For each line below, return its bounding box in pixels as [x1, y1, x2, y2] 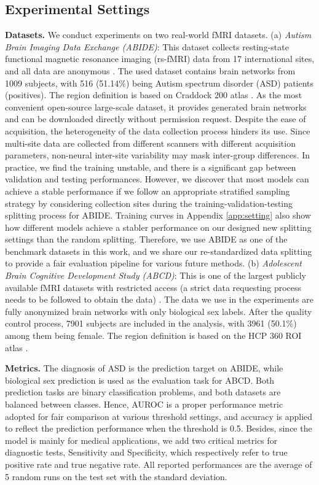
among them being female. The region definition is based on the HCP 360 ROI [5, 329, 302, 342]
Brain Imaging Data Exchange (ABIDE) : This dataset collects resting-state [5, 40, 289, 53]
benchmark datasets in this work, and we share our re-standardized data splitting [5, 244, 312, 257]
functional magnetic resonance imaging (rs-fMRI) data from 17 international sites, [5, 52, 315, 65]
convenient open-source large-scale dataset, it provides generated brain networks [5, 100, 307, 113]
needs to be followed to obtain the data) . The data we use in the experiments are [5, 293, 313, 306]
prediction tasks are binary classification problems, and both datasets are [5, 386, 281, 398]
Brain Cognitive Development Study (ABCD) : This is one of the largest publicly [5, 269, 306, 282]
